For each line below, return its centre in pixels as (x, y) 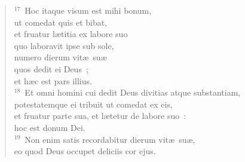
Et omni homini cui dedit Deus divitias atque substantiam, (133, 92)
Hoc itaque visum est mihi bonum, (88, 10)
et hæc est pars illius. (53, 80)
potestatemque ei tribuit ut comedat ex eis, (93, 104)
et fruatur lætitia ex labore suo (71, 34)
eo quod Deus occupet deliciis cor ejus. (85, 151)
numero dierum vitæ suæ (60, 57)
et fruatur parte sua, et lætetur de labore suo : (100, 116)
